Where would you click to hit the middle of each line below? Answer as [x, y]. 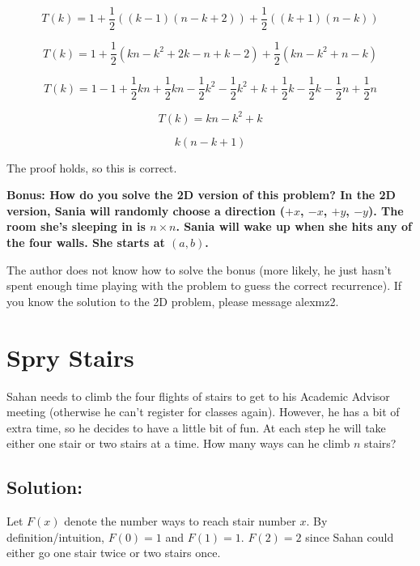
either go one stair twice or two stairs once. [114, 553]
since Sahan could [350, 536]
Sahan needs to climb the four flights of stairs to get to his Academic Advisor [198, 396]
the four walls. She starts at [86, 243]
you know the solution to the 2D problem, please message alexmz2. [173, 301]
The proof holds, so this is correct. [92, 167]
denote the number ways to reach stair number [180, 521]
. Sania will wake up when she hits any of [294, 226]
